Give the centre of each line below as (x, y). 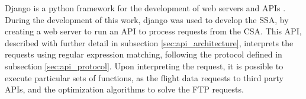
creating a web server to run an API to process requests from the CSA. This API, (153, 31)
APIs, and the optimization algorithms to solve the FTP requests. (124, 89)
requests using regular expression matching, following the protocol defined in (144, 54)
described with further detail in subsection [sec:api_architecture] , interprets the (149, 42)
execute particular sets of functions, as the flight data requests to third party (144, 77)
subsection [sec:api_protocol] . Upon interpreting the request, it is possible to (144, 66)
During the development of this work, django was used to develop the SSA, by (147, 19)
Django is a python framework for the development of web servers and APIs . (145, 8)
